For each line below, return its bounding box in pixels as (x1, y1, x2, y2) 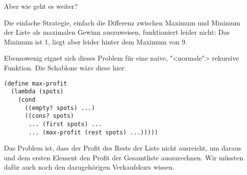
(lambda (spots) (11, 88, 64, 95)
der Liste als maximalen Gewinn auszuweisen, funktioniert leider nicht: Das (4, 27, 230, 37)
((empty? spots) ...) (24, 104, 95, 111)
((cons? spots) (24, 112, 74, 120)
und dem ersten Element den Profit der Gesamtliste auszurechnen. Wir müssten (4, 152, 244, 162)
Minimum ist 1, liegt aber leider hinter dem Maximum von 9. (4, 36, 187, 46)
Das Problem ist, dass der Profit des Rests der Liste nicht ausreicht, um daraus (4, 143, 242, 153)
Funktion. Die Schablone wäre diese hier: (4, 62, 126, 72)
